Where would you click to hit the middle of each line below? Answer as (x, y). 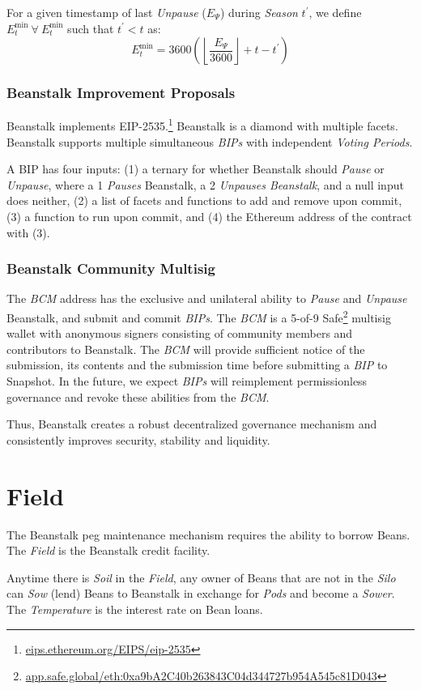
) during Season (259, 12)
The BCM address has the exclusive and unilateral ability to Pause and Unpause (207, 298)
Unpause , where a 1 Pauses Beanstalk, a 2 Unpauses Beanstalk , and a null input (205, 184)
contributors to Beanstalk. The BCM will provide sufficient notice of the (186, 349)
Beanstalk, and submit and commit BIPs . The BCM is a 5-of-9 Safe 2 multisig (199, 316)
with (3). (28, 232)
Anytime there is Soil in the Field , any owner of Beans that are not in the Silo (201, 577)
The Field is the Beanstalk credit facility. (108, 550)
